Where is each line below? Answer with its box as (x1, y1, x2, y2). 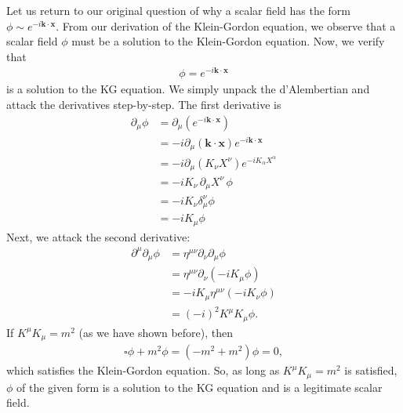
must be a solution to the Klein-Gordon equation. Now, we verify (71, 33, 385, 49)
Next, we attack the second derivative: (6, 228, 191, 245)
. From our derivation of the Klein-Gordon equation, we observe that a (56, 17, 396, 34)
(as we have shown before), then (78, 324, 234, 340)
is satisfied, (344, 362, 398, 379)
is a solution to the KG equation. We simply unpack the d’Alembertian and (6, 81, 370, 97)
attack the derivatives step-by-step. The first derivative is (6, 96, 281, 113)
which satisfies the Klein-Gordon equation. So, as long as (6, 362, 280, 379)
